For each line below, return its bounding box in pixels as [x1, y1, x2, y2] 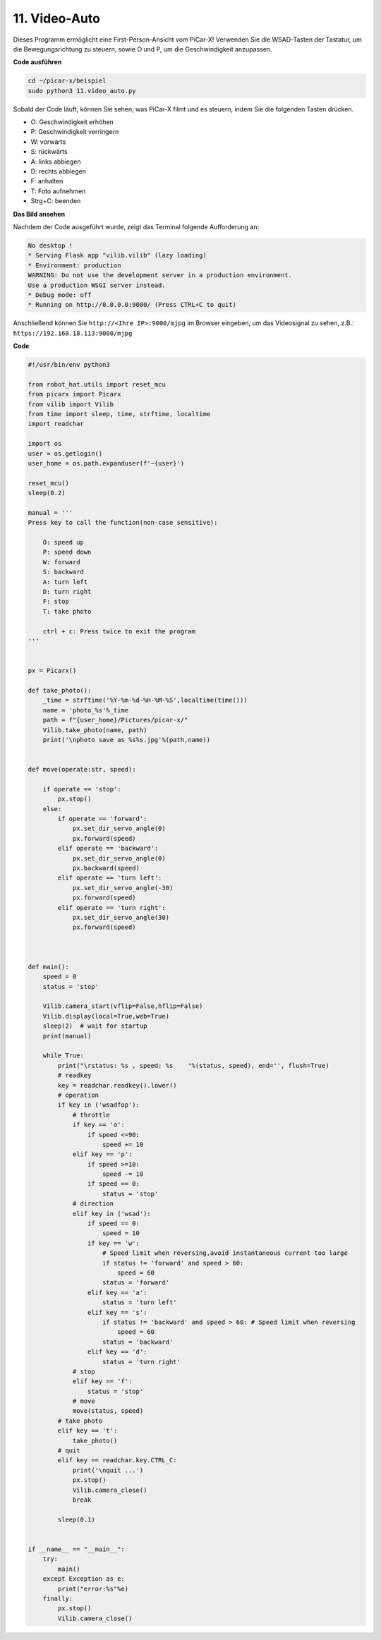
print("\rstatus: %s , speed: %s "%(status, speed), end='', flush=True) [57, 1062, 329, 1069]
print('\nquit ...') [72, 1466, 144, 1474]
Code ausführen [13, 58, 62, 66]
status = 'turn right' [102, 1358, 181, 1366]
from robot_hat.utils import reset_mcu [28, 380, 166, 388]
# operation [57, 1091, 99, 1099]
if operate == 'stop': [42, 785, 121, 793]
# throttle [72, 1111, 111, 1119]
